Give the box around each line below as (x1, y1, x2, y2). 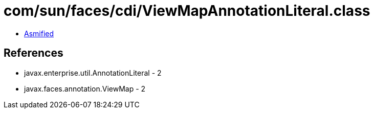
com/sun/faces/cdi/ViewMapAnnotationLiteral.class (4, 2, 370, 19)
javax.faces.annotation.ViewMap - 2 (24, 84, 146, 93)
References (4, 47, 63, 60)
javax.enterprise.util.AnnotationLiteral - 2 (24, 68, 162, 77)
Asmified (24, 29, 54, 38)
